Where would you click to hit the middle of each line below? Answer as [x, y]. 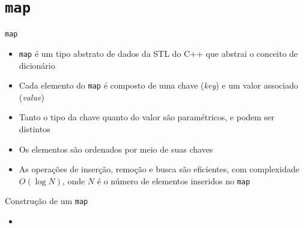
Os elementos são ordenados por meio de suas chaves [116, 149]
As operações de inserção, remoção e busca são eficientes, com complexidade [159, 169]
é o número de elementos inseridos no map [174, 180]
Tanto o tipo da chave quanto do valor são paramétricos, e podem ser [147, 117]
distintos [35, 129]
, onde [74, 180]
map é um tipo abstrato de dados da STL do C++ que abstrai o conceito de [158, 53]
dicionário [37, 65]
